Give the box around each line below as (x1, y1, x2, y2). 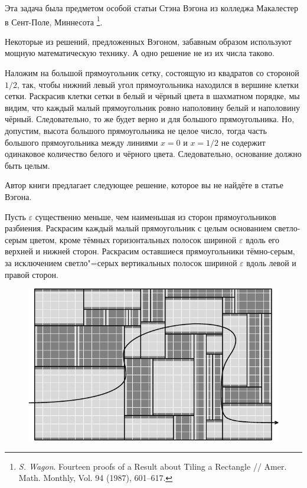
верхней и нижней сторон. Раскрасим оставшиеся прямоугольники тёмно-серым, (5, 245, 295, 257)
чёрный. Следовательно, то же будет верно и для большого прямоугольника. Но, (5, 113, 295, 125)
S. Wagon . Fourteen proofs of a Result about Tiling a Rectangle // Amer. (18, 460, 287, 472)
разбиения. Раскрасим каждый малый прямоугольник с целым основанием (5, 222, 272, 234)
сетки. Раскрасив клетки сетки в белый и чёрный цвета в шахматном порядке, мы (5, 90, 300, 102)
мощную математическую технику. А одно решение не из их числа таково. (5, 47, 275, 59)
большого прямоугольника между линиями (5, 136, 158, 148)
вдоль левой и (246, 256, 296, 268)
